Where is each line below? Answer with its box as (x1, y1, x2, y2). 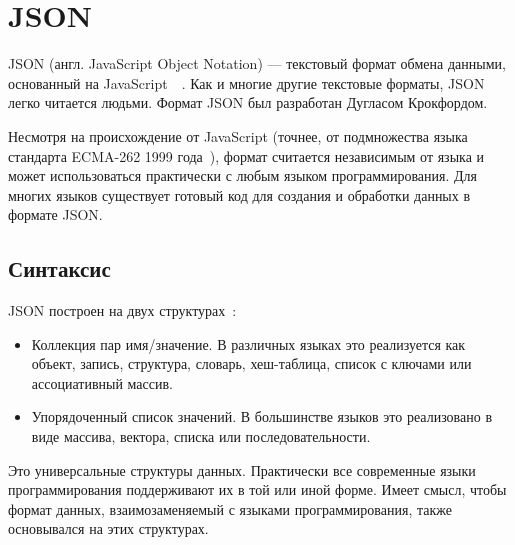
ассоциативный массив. (31, 372, 173, 393)
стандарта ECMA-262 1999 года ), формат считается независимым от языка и (8, 145, 485, 166)
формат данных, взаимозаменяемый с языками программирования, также (8, 498, 452, 519)
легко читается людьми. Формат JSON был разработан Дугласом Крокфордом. (8, 92, 488, 113)
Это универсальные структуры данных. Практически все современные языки (8, 459, 476, 480)
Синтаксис (8, 253, 111, 284)
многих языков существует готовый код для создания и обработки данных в (8, 184, 471, 205)
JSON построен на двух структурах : (8, 300, 237, 321)
